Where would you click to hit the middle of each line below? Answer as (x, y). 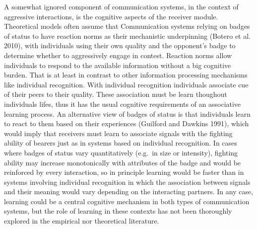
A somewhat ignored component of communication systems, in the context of (121, 6)
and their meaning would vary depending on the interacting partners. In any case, (129, 191)
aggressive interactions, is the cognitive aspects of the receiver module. (111, 16)
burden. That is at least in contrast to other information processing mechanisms (126, 75)
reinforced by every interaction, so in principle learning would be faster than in (124, 172)
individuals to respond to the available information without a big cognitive (118, 65)
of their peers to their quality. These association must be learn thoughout (116, 94)
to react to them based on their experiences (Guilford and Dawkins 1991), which (127, 123)
